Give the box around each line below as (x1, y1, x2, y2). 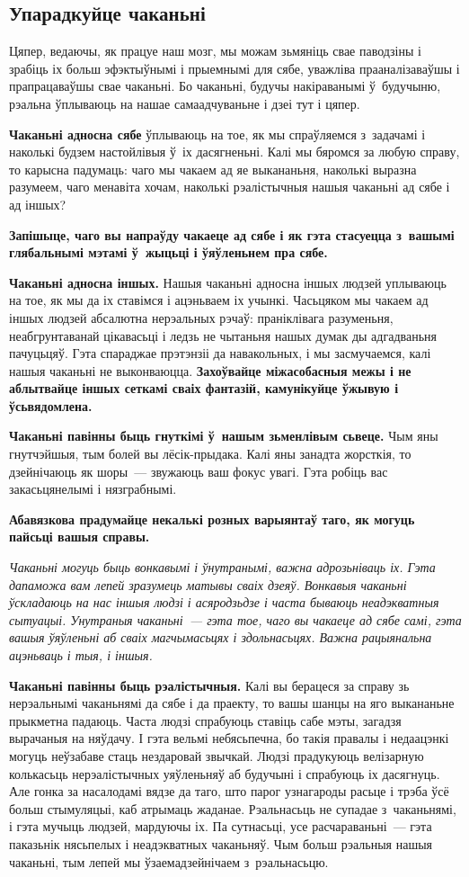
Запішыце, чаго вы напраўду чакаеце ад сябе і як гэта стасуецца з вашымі (9, 225, 455, 244)
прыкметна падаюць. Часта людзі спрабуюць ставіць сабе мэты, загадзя (9, 711, 402, 729)
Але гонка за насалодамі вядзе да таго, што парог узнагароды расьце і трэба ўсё (9, 782, 449, 801)
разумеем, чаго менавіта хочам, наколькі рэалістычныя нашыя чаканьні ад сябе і (9, 177, 450, 196)
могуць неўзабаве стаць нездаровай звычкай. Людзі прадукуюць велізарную (9, 746, 424, 765)
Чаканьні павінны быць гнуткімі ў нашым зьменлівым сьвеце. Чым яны (9, 426, 438, 445)
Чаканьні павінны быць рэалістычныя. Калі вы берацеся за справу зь (9, 676, 410, 694)
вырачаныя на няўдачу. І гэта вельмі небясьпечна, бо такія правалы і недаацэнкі (9, 729, 449, 747)
